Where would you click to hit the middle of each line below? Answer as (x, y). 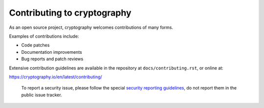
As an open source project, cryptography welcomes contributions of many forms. (91, 27)
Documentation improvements (52, 52)
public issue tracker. (42, 95)
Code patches (35, 45)
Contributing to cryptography (70, 13)
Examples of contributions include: (44, 36)
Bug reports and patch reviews (52, 59)
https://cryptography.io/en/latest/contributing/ (55, 77)
